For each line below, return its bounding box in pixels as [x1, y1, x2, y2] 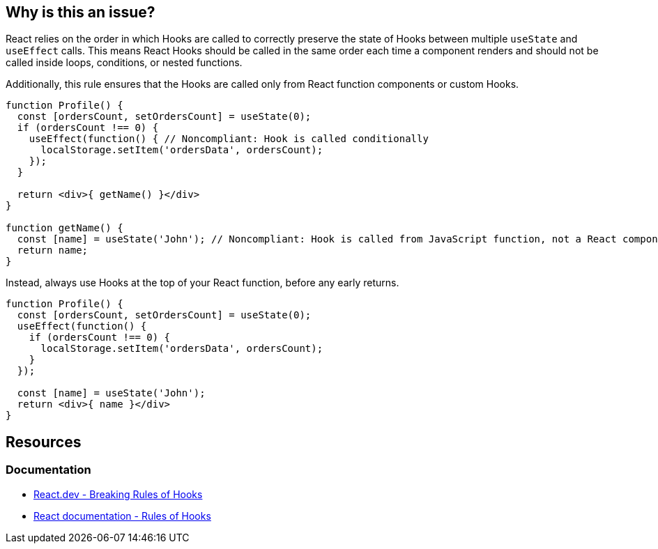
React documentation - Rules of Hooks [33, 509, 211, 522]
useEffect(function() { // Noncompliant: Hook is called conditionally [29, 133, 429, 145]
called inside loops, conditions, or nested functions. [6, 56, 243, 69]
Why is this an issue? [6, 3, 155, 21]
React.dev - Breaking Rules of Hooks [33, 488, 203, 500]
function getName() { [6, 222, 123, 234]
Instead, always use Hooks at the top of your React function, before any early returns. [6, 277, 399, 289]
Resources [6, 433, 82, 451]
